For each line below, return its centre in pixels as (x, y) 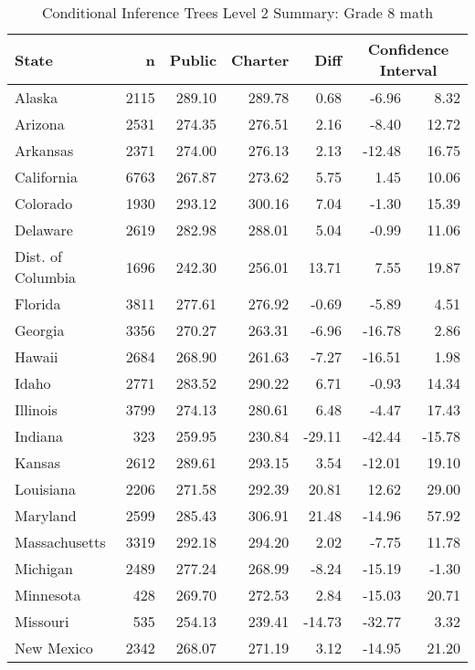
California (46, 177)
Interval (408, 70)
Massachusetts (60, 542)
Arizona (40, 124)
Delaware (44, 230)
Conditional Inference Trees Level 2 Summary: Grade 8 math (237, 12)
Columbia (46, 277)
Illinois (36, 409)
